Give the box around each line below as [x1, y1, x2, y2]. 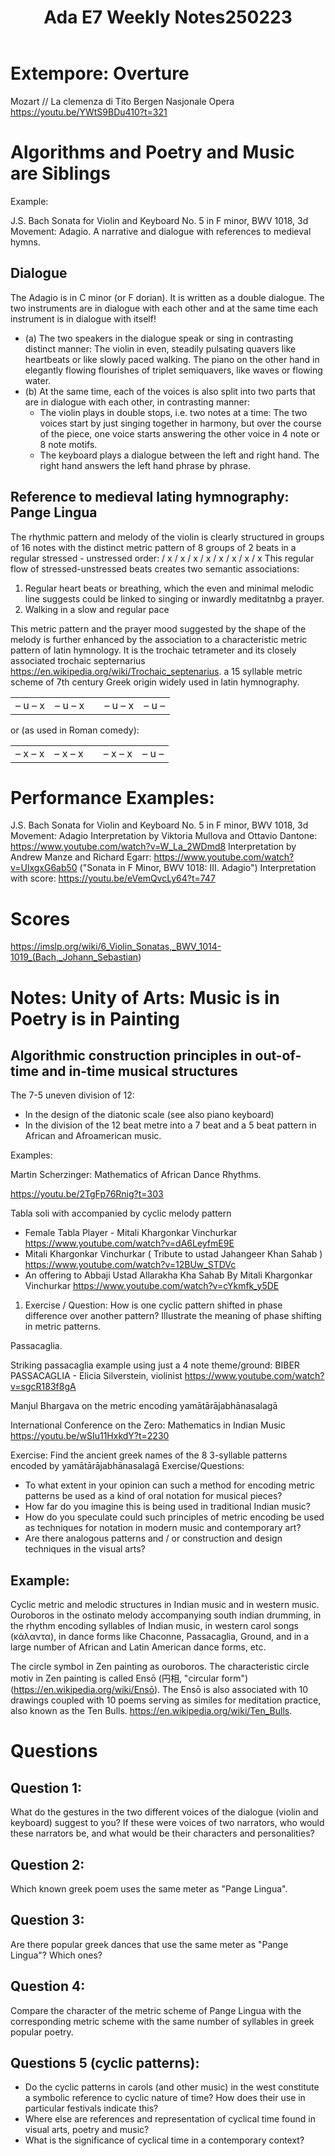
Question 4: [10, 1978, 86, 1995]
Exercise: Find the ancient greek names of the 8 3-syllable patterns [10, 1449, 288, 1461]
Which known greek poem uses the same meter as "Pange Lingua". [10, 1883, 288, 1895]
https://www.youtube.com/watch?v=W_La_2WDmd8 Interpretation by [10, 841, 297, 853]
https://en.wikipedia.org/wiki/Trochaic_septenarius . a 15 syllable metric [10, 665, 303, 677]
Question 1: [10, 1779, 83, 1796]
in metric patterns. [24, 1321, 102, 1333]
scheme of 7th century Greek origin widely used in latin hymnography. [10, 676, 300, 688]
